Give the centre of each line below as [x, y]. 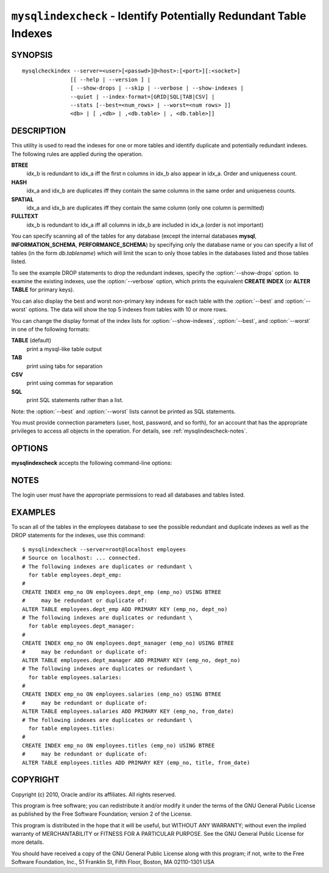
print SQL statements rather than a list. [75, 400]
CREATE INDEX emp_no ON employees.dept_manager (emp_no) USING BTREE [128, 643]
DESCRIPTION [39, 131]
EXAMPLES [34, 512]
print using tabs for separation [65, 366]
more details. [28, 842]
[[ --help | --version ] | [111, 80]
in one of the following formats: [51, 330]
